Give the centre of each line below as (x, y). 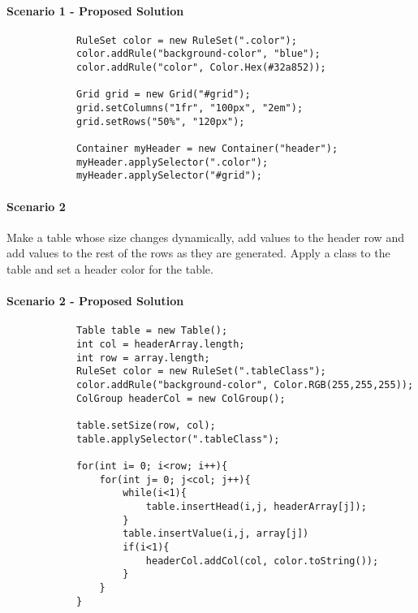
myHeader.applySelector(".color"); (172, 162)
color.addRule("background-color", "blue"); (198, 54)
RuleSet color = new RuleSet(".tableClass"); (201, 371)
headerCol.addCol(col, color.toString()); (262, 561)
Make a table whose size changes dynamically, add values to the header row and (205, 237)
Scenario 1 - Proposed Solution (95, 10)
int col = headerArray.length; (160, 345)
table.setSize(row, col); (146, 425)
